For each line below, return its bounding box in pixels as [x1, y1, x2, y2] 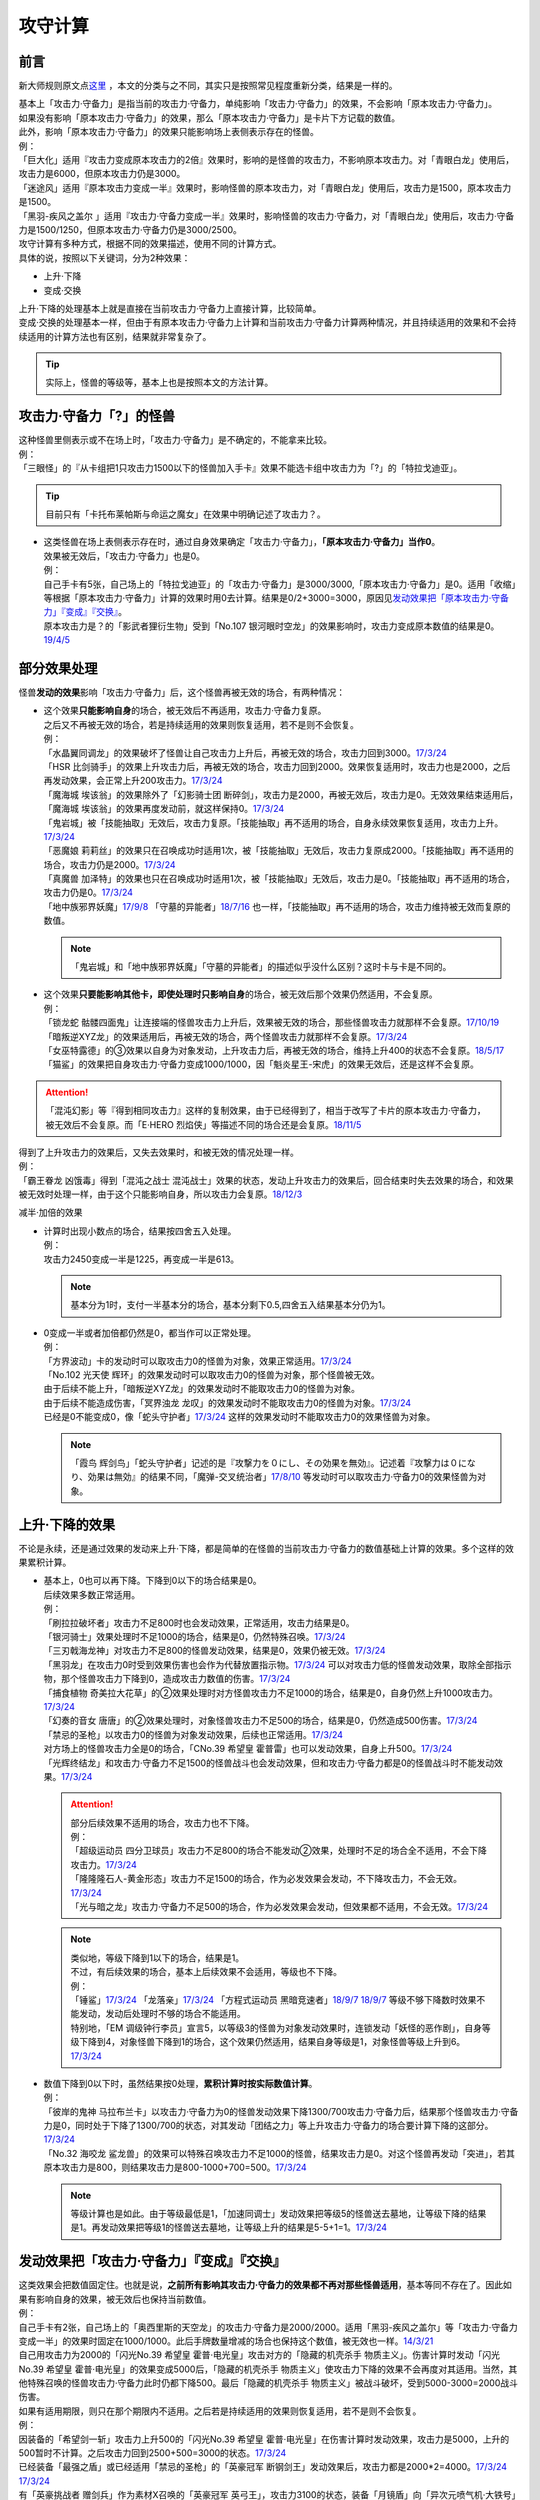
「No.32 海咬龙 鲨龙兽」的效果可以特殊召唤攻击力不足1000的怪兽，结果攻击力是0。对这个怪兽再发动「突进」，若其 [43, 2147, 515, 2159]
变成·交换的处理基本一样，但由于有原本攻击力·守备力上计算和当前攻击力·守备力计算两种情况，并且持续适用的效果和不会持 [18, 316, 517, 329]
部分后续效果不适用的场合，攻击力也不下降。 [70, 1816, 255, 1829]
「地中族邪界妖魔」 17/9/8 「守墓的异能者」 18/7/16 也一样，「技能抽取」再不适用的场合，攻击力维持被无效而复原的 [43, 900, 511, 912]
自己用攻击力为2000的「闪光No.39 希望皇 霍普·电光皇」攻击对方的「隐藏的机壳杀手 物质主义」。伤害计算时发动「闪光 [18, 2349, 500, 2361]
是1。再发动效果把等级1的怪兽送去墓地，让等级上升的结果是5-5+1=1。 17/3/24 [70, 2221, 388, 2234]
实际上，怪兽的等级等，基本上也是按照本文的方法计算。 [45, 376, 274, 389]
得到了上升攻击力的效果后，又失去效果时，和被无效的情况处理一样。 [18, 1146, 299, 1158]
